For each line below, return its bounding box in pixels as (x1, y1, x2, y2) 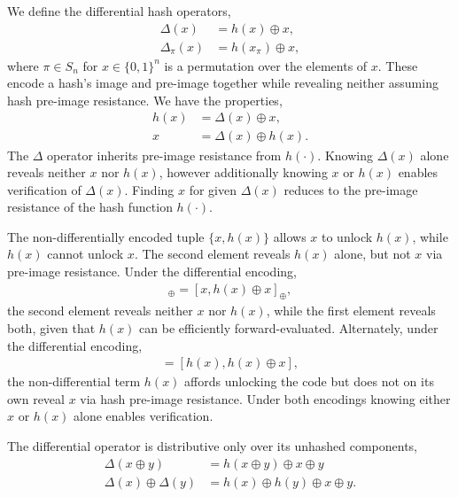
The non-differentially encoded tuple (7, 227, 205, 245)
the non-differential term (7, 372, 141, 391)
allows (273, 227, 307, 245)
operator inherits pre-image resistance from (47, 145, 282, 164)
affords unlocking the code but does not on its (184, 372, 434, 391)
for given (189, 180, 237, 198)
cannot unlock (47, 245, 124, 263)
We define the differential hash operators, (7, 2, 231, 19)
